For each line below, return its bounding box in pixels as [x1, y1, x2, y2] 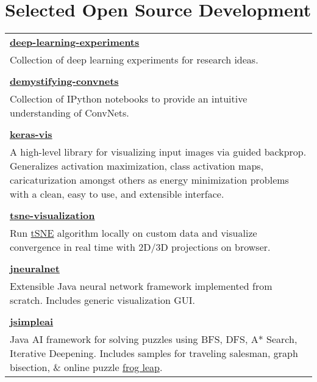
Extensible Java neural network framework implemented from [10, 279, 272, 294]
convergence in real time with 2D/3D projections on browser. [10, 240, 271, 254]
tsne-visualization [10, 208, 95, 223]
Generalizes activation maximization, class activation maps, [10, 159, 264, 173]
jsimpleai [10, 314, 54, 329]
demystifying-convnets [10, 74, 119, 88]
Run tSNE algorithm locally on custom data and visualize [10, 226, 257, 240]
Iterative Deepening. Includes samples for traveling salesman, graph [10, 346, 298, 361]
